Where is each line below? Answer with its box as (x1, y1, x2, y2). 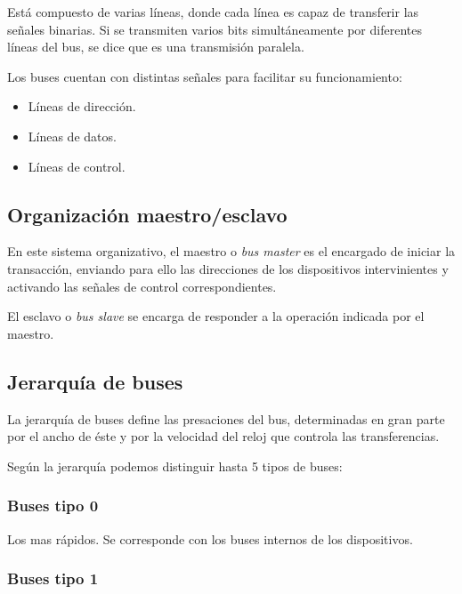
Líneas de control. (28, 157, 126, 175)
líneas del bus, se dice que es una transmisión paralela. (7, 37, 304, 56)
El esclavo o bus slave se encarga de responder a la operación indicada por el (7, 307, 425, 325)
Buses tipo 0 (7, 494, 99, 517)
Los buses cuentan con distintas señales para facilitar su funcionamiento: (7, 67, 402, 85)
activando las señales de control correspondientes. (7, 277, 277, 295)
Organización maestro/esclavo (7, 200, 288, 228)
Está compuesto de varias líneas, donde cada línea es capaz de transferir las (7, 3, 419, 20)
